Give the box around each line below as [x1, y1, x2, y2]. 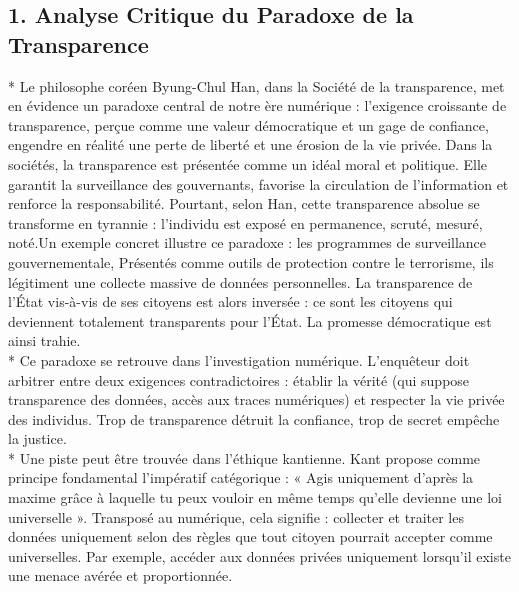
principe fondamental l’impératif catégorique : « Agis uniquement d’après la [8, 467, 474, 488]
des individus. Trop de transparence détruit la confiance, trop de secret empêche [8, 408, 500, 429]
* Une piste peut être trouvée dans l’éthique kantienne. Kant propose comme [8, 447, 481, 468]
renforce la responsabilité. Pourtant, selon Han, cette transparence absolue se [8, 193, 480, 214]
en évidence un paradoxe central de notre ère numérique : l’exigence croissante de [8, 95, 507, 116]
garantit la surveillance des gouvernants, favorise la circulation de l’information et [8, 173, 509, 194]
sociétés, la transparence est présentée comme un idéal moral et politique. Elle [8, 153, 488, 174]
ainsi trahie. [8, 330, 81, 351]
